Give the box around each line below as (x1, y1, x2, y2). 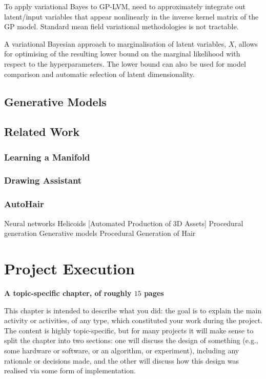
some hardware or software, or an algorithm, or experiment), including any (4, 345, 239, 355)
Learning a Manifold (4, 150, 90, 163)
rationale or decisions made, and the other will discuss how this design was (4, 355, 239, 366)
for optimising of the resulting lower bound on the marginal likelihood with (4, 48, 240, 59)
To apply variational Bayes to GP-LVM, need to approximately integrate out (4, 1, 246, 11)
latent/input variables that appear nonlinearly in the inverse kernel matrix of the (4, 11, 259, 22)
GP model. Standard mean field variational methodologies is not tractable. (4, 21, 239, 32)
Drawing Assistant (4, 174, 82, 187)
